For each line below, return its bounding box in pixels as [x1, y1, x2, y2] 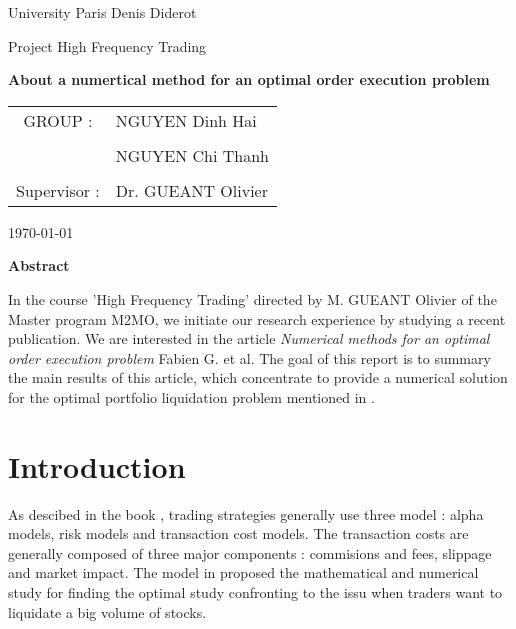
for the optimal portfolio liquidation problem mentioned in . [8, 386, 375, 407]
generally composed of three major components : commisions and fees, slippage [8, 542, 492, 563]
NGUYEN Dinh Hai [115, 108, 257, 132]
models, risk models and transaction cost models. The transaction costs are [8, 523, 469, 544]
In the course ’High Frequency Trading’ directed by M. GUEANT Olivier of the [8, 288, 497, 309]
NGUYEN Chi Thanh [115, 143, 270, 167]
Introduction [8, 445, 186, 486]
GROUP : [23, 108, 93, 132]
